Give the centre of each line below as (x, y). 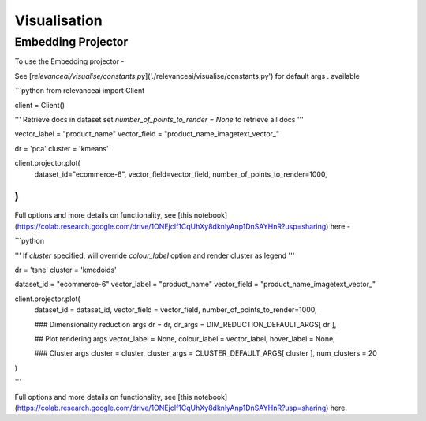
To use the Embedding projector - (69, 61)
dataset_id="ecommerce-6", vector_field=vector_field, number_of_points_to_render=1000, (181, 174)
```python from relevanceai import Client (80, 91)
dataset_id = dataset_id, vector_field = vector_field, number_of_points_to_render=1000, (176, 310)
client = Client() (40, 105)
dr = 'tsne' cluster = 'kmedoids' (66, 270)
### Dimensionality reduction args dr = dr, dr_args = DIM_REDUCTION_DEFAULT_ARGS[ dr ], (185, 324)
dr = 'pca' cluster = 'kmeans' (62, 148)
